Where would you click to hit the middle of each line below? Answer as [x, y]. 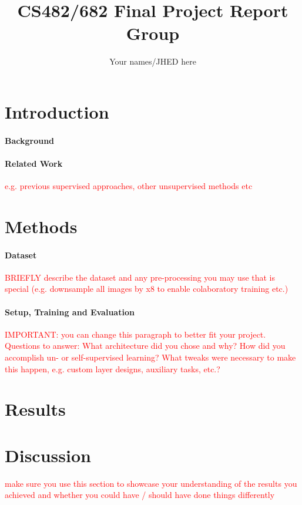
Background [30, 140]
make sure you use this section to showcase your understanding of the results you [151, 483]
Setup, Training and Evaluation [70, 312]
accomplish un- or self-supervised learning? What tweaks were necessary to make [150, 357]
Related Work [34, 163]
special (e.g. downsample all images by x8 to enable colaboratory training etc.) [147, 289]
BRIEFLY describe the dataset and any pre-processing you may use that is [140, 277]
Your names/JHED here [153, 61]
